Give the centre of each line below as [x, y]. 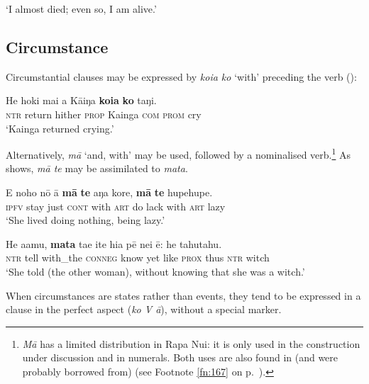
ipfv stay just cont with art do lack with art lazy [116, 206]
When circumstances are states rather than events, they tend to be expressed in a [183, 295]
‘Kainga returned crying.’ [60, 128]
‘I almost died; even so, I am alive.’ [81, 9]
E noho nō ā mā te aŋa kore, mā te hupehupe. [109, 192]
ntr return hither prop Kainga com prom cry [104, 114]
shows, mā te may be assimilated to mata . [97, 168]
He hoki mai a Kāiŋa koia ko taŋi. [81, 100]
